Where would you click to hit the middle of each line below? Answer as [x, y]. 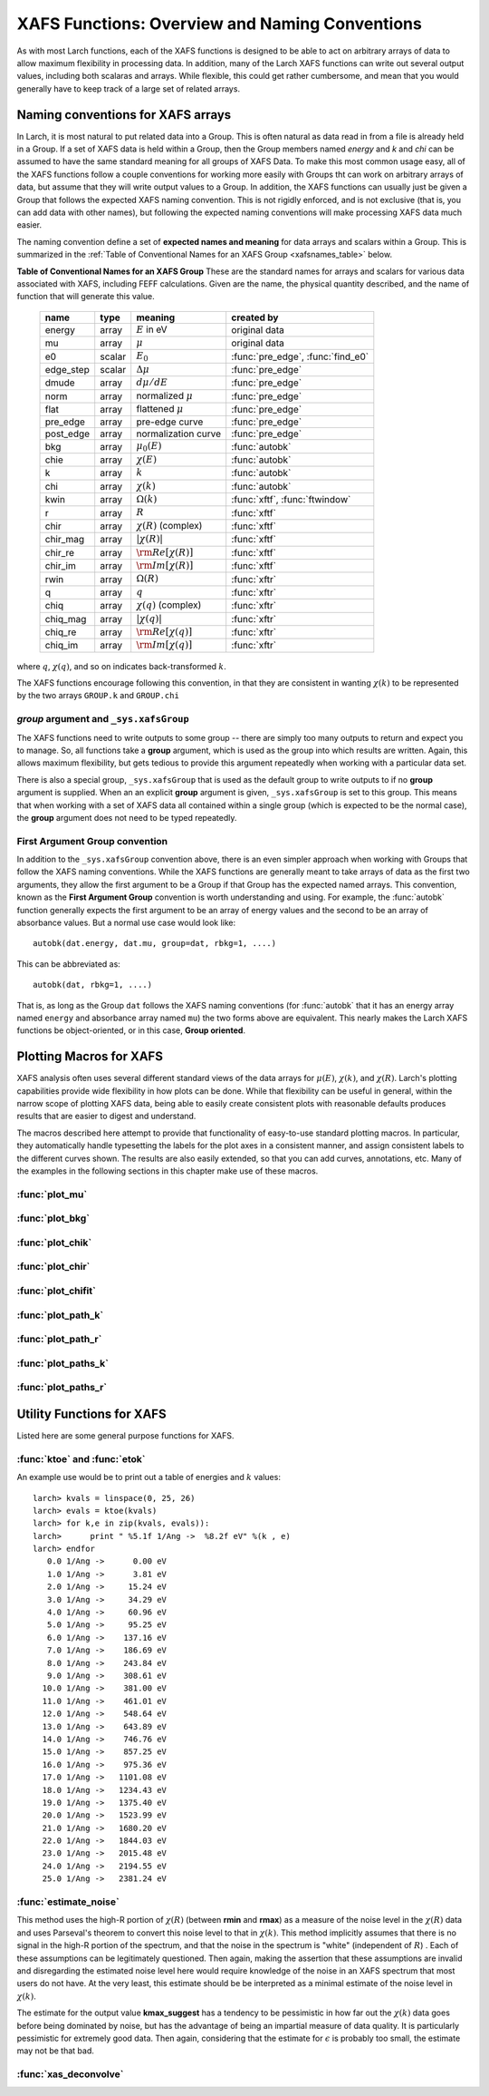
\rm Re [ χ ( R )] [165, 552]
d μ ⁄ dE [152, 383]
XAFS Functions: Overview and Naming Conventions [220, 24]
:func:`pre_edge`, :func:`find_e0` [300, 356]
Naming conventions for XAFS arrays [124, 115]
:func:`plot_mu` [52, 1194]
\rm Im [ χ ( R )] [165, 565]
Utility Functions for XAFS [91, 1414]
